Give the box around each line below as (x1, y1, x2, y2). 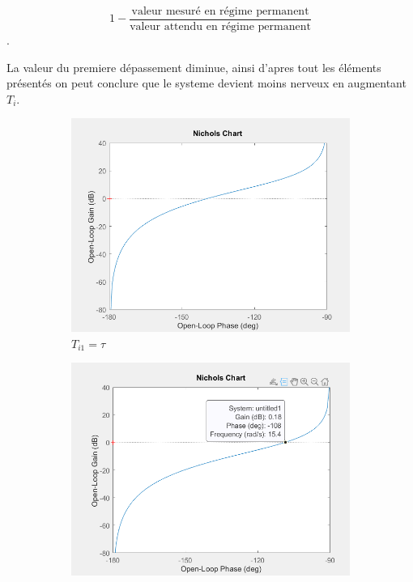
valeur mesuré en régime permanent (131, 6, 309, 17)
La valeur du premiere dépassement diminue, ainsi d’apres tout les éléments (6, 58, 381, 75)
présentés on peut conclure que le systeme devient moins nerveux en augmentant (6, 74, 407, 91)
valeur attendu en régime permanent (130, 21, 311, 33)
